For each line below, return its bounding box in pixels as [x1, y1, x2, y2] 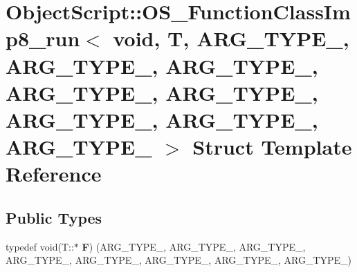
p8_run [6, 24, 80, 52]
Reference [6, 159, 102, 188]
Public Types [6, 206, 102, 228]
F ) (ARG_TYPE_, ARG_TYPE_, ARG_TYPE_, [82, 239, 306, 253]
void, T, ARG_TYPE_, [113, 24, 349, 52]
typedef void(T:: [6, 239, 74, 253]
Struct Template [192, 133, 352, 161]
